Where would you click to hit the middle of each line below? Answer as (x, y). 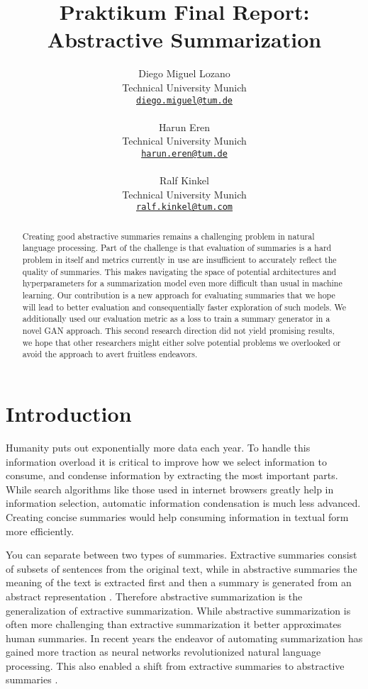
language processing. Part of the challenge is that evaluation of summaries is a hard (177, 248)
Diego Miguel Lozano (184, 73)
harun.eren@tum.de (184, 153)
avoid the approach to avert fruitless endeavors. (110, 354)
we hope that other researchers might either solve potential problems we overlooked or (182, 342)
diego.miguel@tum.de (184, 100)
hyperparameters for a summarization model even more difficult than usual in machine (182, 283)
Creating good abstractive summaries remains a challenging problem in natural (168, 236)
